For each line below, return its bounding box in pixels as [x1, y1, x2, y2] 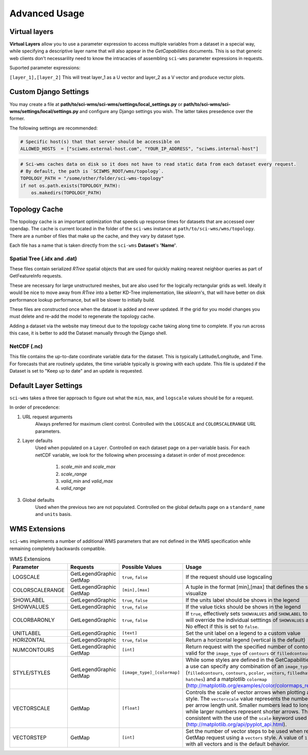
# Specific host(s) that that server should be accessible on [20, 139, 180, 144]
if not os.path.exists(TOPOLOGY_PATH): [20, 182, 121, 189]
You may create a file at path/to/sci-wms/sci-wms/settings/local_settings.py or [9, 101, 183, 107]
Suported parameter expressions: [9, 65, 81, 71]
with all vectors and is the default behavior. [185, 740, 290, 747]
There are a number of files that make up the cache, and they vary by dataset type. [9, 233, 185, 239]
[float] [122, 706, 140, 711]
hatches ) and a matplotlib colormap [185, 675, 267, 683]
